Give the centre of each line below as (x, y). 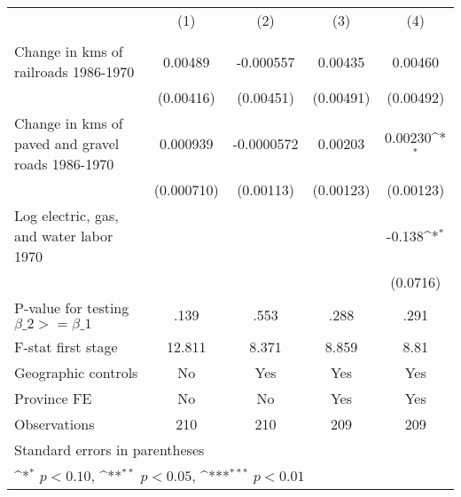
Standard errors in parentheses (109, 450)
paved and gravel (67, 143)
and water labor (64, 236)
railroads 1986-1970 (74, 71)
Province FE (53, 398)
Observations (55, 424)
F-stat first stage (66, 347)
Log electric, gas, (66, 215)
